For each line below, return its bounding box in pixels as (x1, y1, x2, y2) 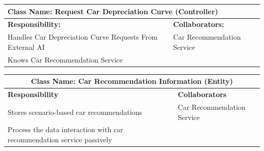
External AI (8, 41, 45, 52)
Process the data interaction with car (8, 124, 123, 135)
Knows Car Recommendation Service (8, 54, 123, 65)
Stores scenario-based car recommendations (8, 106, 142, 117)
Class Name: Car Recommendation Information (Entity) (31, 76, 233, 86)
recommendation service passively (8, 134, 112, 144)
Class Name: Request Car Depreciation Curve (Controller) (8, 6, 218, 16)
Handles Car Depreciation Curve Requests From (8, 32, 158, 42)
